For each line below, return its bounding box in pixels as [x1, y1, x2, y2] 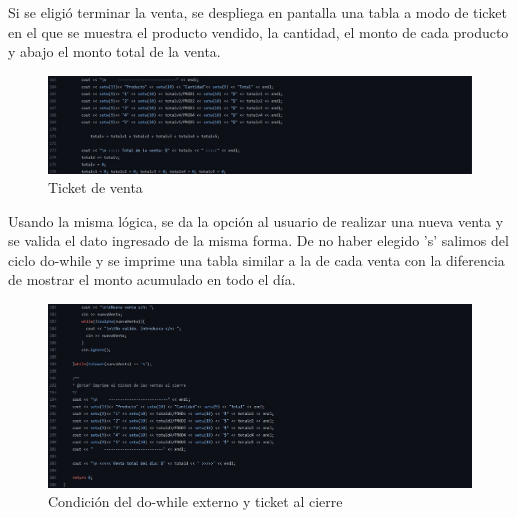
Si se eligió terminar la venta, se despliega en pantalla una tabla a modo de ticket [8, 2, 507, 22]
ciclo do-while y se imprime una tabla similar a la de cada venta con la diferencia [8, 249, 505, 270]
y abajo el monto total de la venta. [8, 41, 221, 62]
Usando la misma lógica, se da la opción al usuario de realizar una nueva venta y [8, 210, 504, 231]
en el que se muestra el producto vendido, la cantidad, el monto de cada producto [8, 21, 509, 42]
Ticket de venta [48, 177, 143, 198]
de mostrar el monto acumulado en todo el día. [8, 269, 296, 290]
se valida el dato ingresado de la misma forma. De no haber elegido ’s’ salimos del [8, 230, 509, 251]
